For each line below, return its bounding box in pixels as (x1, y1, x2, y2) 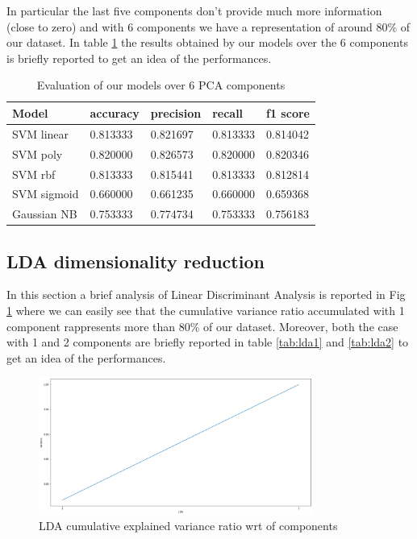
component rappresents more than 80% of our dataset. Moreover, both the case (6, 317, 398, 334)
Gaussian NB (12, 205, 77, 222)
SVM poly (12, 145, 63, 162)
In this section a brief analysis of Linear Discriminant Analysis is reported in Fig (6, 286, 406, 303)
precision (150, 104, 202, 121)
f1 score (266, 104, 310, 121)
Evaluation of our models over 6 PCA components (36, 77, 286, 93)
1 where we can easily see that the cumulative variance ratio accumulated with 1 (6, 302, 405, 319)
